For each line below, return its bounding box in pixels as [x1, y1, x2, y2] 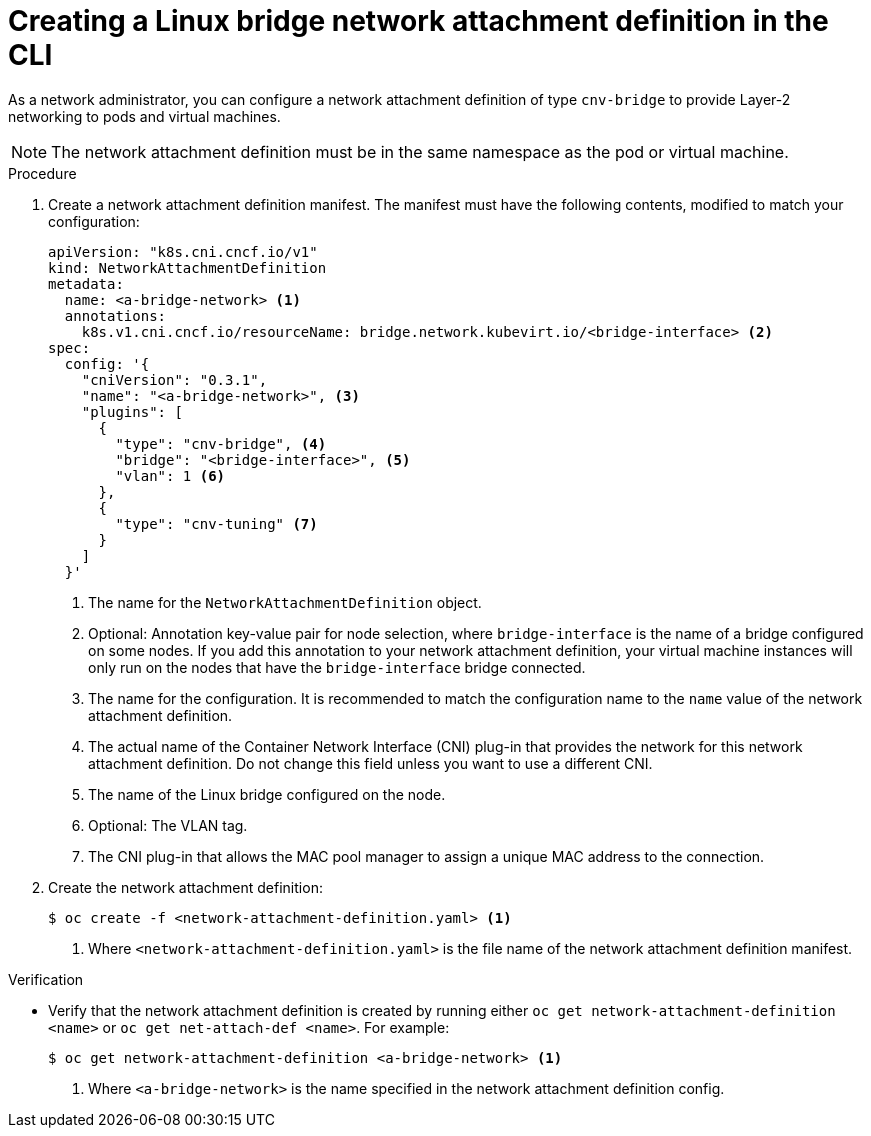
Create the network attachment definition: [48, 878, 323, 896]
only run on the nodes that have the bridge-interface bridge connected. [88, 658, 586, 676]
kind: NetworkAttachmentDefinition [48, 259, 327, 276]
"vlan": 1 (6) [115, 467, 226, 484]
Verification [8, 970, 84, 988]
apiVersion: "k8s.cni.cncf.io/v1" [48, 243, 318, 260]
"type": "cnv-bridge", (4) [115, 435, 327, 452]
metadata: [48, 275, 124, 292]
